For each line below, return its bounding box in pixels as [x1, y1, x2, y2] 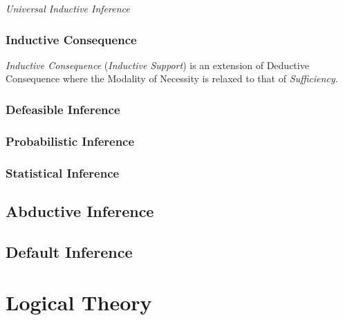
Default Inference [6, 241, 133, 262]
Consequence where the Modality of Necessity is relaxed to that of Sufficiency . [6, 71, 338, 86]
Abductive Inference [6, 200, 154, 221]
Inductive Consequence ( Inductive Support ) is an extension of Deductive [6, 57, 309, 72]
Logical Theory [6, 288, 152, 317]
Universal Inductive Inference [6, 1, 130, 15]
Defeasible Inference [6, 100, 120, 117]
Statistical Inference [6, 164, 120, 181]
